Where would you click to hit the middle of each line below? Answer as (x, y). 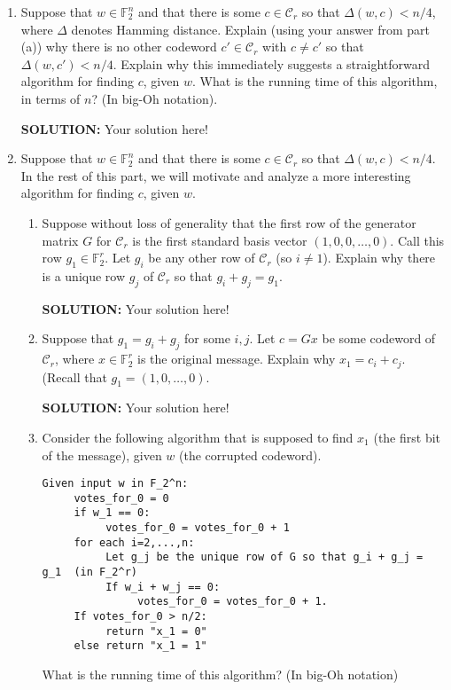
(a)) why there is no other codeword (119, 47)
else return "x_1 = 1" (140, 646)
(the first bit (407, 437)
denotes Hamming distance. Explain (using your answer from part (250, 29)
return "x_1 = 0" (156, 631)
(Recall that (74, 376)
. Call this (417, 240)
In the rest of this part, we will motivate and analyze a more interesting (216, 175)
